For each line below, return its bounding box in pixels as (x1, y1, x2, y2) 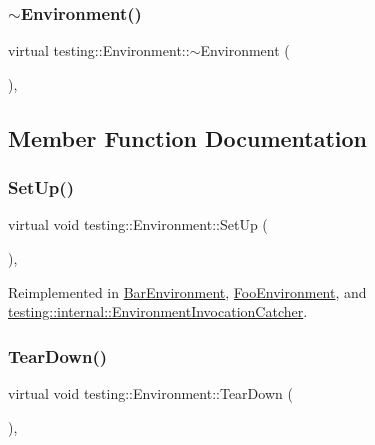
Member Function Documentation (8, 122, 368, 153)
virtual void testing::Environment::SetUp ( (8, 214, 268, 235)
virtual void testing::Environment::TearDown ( (8, 383, 293, 403)
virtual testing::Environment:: (8, 40, 190, 61)
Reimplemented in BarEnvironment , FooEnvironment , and (8, 281, 367, 302)
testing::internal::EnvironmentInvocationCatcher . (8, 301, 308, 322)
